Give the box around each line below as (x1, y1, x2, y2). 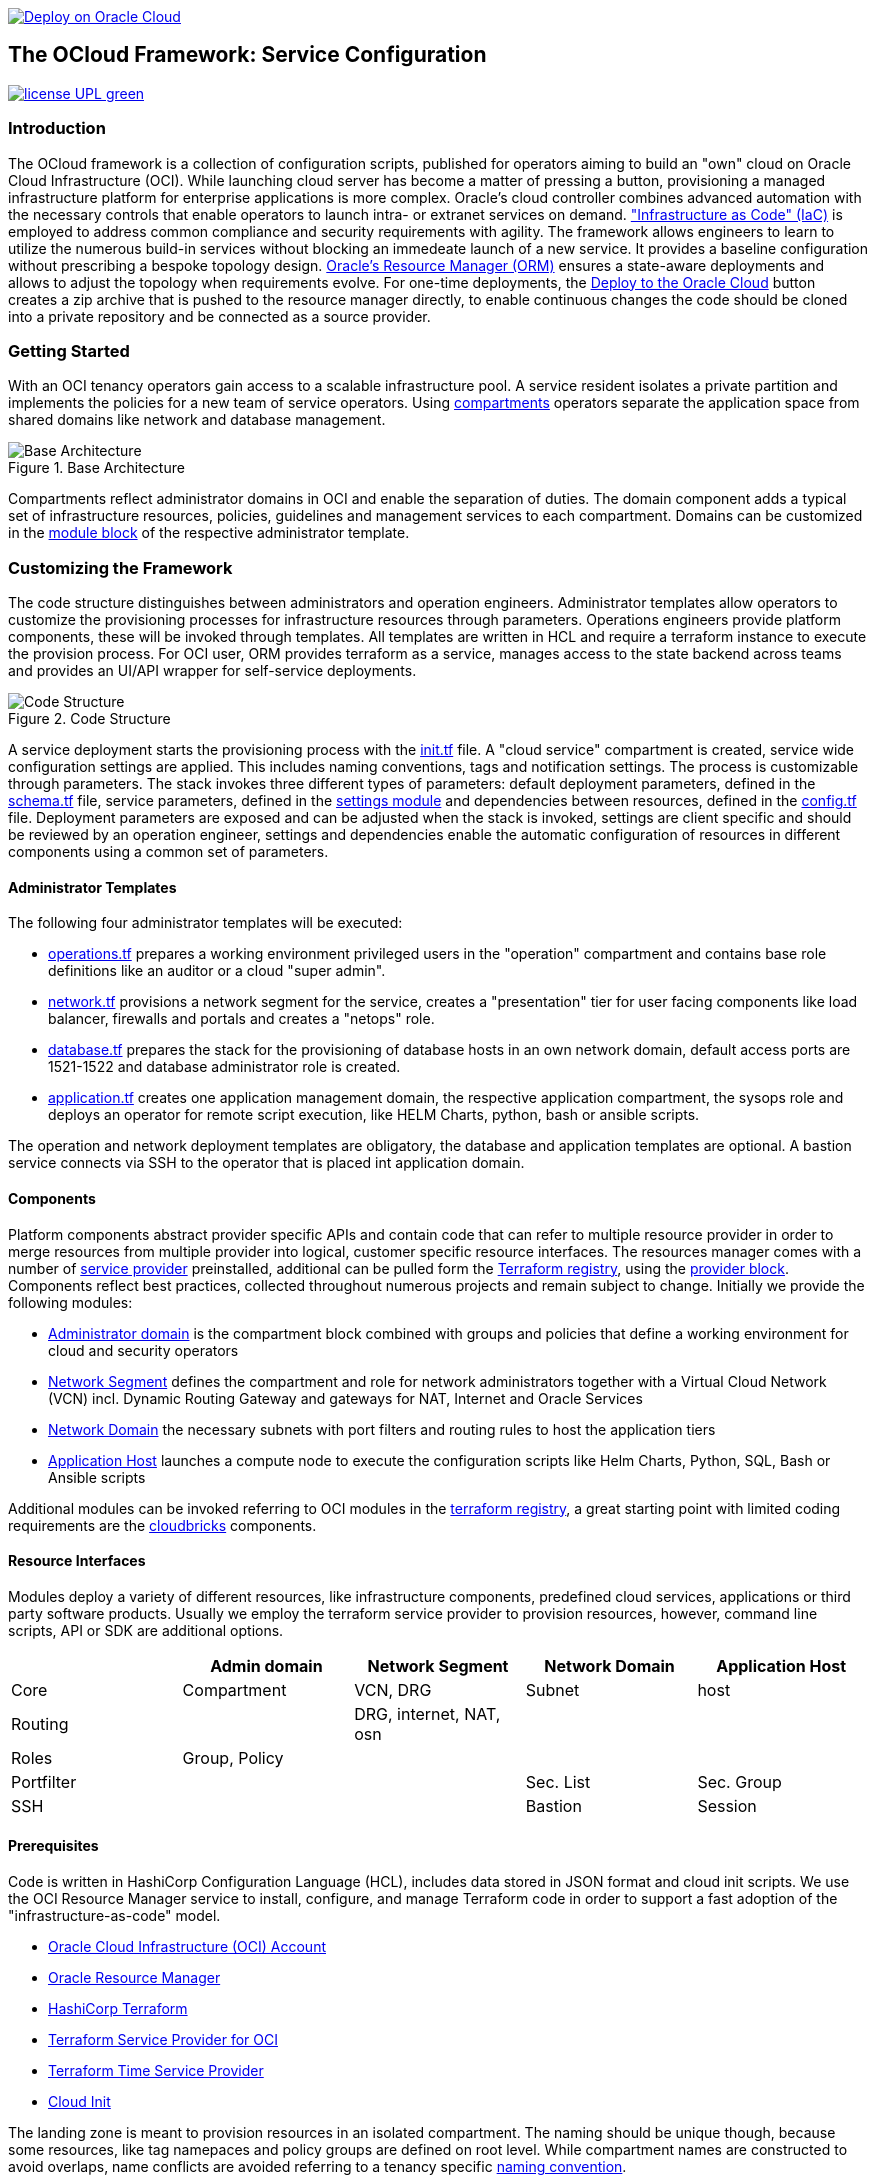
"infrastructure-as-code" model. (8, 1906, 221, 1924)
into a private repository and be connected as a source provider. (8, 307, 431, 325)
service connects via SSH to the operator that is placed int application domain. (8, 1154, 525, 1172)
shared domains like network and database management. (8, 411, 386, 429)
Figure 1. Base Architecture (8, 459, 185, 477)
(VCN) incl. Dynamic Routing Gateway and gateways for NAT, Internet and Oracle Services (48, 1389, 643, 1407)
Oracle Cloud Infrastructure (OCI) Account (48, 1937, 327, 1955)
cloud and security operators (48, 1341, 239, 1359)
